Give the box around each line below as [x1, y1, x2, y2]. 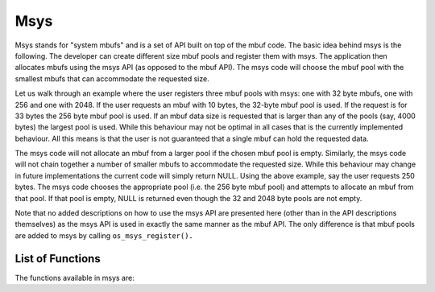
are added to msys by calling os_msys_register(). [14, 230, 193, 241]
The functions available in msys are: [14, 273, 135, 282]
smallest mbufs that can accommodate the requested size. [14, 73, 209, 84]
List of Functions [14, 252, 101, 265]
